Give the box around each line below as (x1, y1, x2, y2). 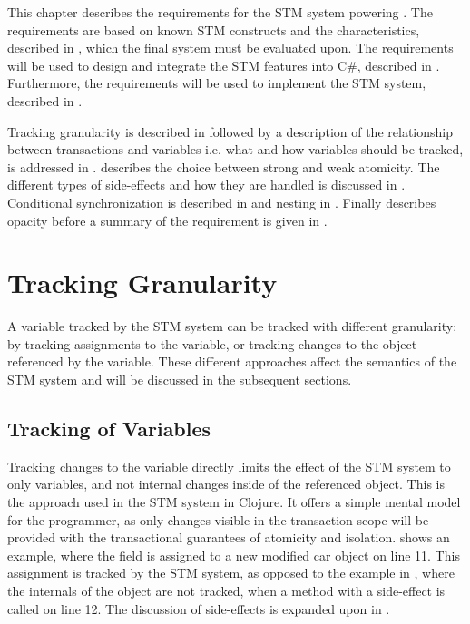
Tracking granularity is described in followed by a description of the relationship (7, 122, 453, 141)
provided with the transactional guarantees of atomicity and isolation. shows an (7, 528, 450, 547)
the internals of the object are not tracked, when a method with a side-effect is (7, 580, 446, 600)
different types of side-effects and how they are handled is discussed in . (7, 175, 406, 194)
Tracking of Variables (7, 414, 211, 443)
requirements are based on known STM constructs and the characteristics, (7, 20, 420, 39)
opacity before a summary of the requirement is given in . (7, 210, 328, 229)
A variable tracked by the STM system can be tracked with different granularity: (7, 317, 457, 336)
